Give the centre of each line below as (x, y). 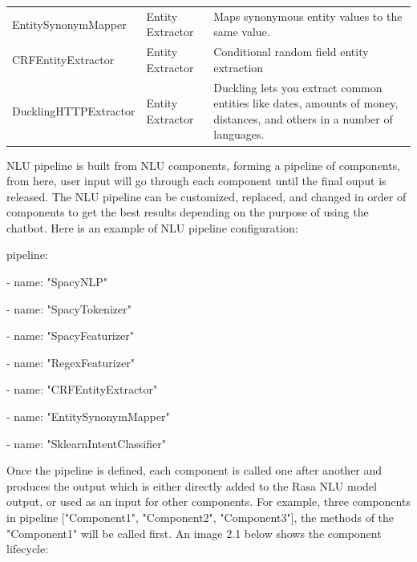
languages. (239, 134)
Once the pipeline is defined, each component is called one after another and (194, 470)
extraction (239, 67)
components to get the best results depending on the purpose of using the (188, 212)
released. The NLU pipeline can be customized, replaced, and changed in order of (206, 196)
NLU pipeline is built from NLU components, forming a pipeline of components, (204, 165)
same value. (242, 32)
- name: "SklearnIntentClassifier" (86, 443)
